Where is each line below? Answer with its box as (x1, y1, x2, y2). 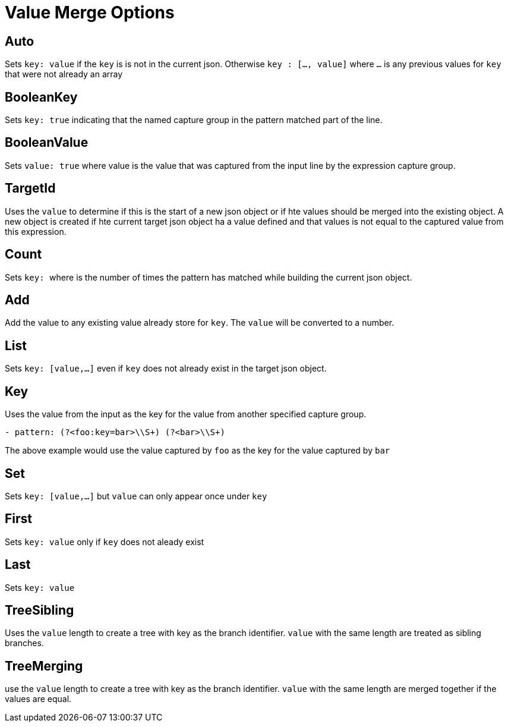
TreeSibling (5, 603, 74, 618)
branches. (5, 638, 44, 649)
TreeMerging (5, 658, 83, 674)
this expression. (5, 226, 67, 237)
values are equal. (5, 694, 72, 704)
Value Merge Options (5, 2, 175, 23)
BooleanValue (5, 135, 89, 150)
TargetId (5, 181, 56, 196)
